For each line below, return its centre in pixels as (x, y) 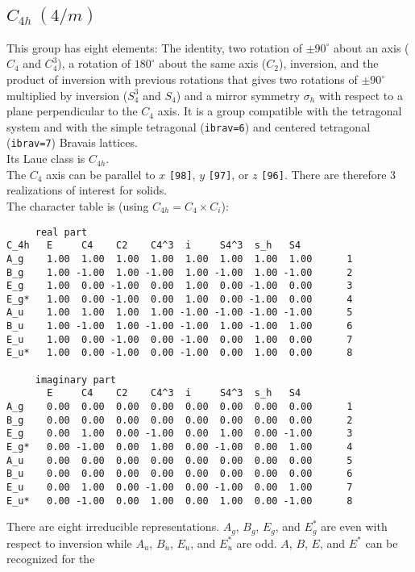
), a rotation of (94, 63)
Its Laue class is (46, 159)
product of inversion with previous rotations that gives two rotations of (182, 79)
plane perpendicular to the (72, 111)
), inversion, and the (328, 63)
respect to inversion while (69, 543)
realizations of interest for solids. (87, 190)
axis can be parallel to (101, 174)
